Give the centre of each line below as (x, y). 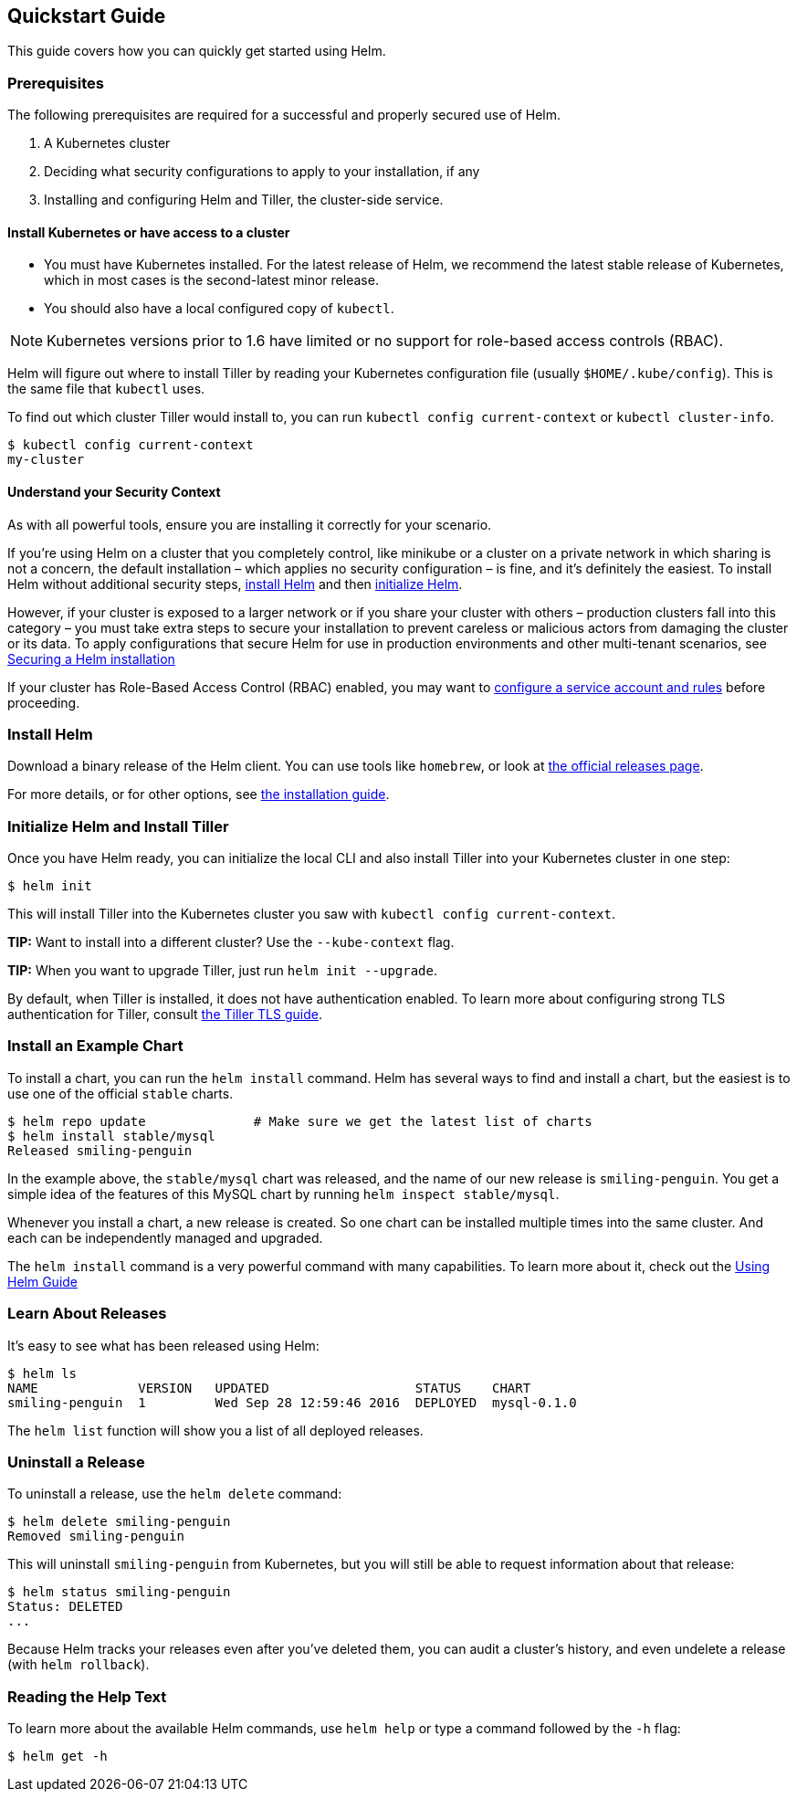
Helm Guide (43, 1281)
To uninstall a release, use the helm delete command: (175, 1494)
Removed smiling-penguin (96, 1536)
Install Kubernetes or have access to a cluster (149, 232)
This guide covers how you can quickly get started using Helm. (197, 51)
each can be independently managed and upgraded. (165, 1237)
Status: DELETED (65, 1607)
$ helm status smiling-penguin (119, 1592)
